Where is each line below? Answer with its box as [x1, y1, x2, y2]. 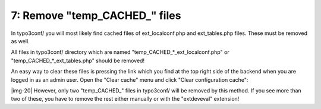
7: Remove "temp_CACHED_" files [11, 9, 181, 22]
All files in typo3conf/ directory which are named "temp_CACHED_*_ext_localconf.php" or [11, 49, 230, 56]
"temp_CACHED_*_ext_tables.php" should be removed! [11, 57, 145, 64]
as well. [11, 37, 30, 44]
